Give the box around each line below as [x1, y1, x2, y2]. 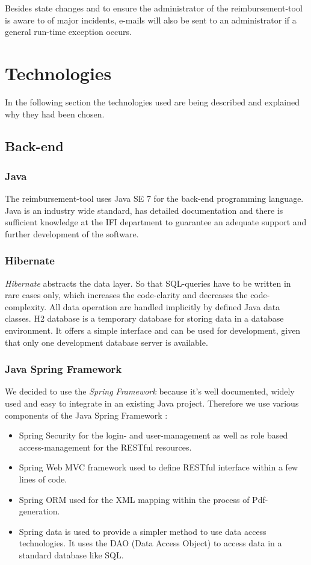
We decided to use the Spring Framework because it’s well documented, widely [5, 385, 295, 398]
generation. [19, 505, 60, 517]
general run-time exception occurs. [5, 25, 132, 38]
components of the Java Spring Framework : [5, 408, 168, 421]
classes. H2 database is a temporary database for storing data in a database [5, 312, 284, 325]
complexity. [5, 300, 47, 313]
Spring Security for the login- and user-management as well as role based [19, 429, 288, 442]
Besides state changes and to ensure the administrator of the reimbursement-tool [5, 2, 303, 14]
